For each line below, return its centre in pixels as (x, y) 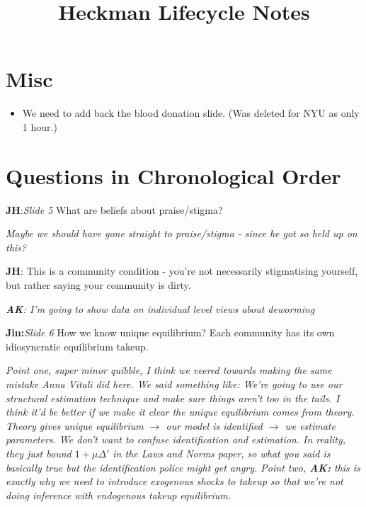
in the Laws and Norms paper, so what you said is (222, 453)
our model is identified (214, 425)
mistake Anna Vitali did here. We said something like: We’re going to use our (174, 383)
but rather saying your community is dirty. (98, 285)
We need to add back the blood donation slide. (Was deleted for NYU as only (191, 113)
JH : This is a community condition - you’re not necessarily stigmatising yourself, (182, 271)
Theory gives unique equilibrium (75, 425)
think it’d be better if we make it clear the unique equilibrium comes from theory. (180, 412)
